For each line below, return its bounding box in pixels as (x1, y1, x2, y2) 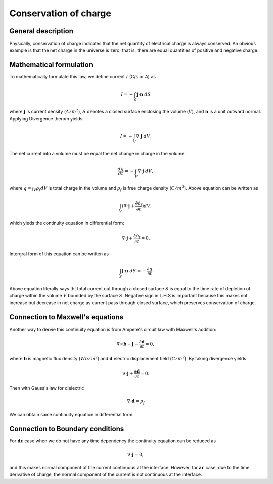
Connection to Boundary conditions (9, 425, 124, 433)
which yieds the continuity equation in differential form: (9, 220, 125, 226)
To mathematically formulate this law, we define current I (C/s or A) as (9, 74, 156, 80)
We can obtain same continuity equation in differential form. (9, 412, 134, 418)
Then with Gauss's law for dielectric (9, 385, 84, 391)
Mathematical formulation (9, 61, 94, 69)
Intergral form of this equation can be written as (9, 251, 109, 257)
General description (9, 27, 73, 35)
